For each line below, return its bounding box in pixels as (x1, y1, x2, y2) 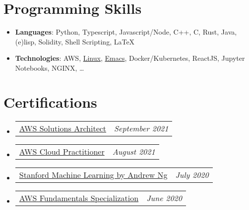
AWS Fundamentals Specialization (19, 192, 139, 204)
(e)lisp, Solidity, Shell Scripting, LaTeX (15, 36, 135, 46)
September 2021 (114, 122, 169, 134)
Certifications (3, 91, 97, 112)
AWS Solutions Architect (19, 122, 107, 134)
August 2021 (112, 145, 155, 157)
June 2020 (146, 192, 182, 204)
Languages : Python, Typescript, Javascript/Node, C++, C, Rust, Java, (15, 27, 237, 37)
